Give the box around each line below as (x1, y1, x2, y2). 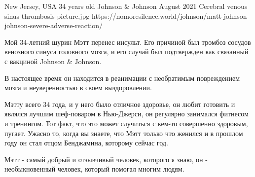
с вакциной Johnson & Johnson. (4, 56, 102, 66)
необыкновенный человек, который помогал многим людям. (4, 164, 184, 174)
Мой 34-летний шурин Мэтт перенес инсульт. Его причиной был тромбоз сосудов (4, 36, 251, 47)
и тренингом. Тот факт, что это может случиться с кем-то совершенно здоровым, (4, 118, 248, 128)
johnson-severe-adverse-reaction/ (4, 20, 103, 31)
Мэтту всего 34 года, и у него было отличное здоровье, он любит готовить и (4, 99, 235, 109)
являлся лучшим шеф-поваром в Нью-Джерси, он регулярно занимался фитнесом (4, 108, 249, 119)
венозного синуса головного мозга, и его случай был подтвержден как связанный (4, 46, 249, 57)
